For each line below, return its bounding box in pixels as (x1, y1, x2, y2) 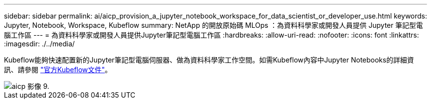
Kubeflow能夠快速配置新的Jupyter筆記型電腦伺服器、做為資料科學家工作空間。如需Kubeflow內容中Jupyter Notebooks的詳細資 (4, 56, 414, 64)
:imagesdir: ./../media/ (4, 40, 75, 48)
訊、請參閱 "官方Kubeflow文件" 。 (4, 65, 112, 74)
